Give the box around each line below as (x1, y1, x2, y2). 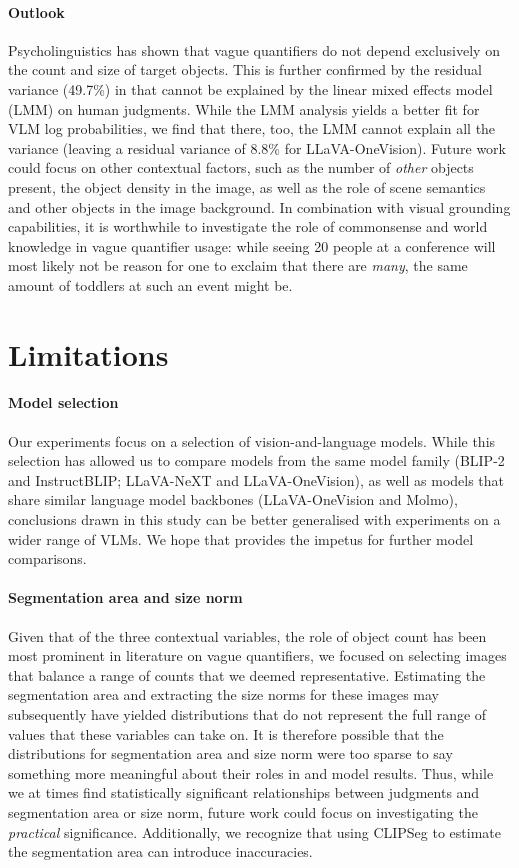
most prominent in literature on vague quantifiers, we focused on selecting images (8, 645, 507, 666)
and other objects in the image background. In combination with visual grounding (8, 196, 511, 217)
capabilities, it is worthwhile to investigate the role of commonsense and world (8, 216, 488, 237)
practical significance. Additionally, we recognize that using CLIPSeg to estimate (8, 821, 502, 842)
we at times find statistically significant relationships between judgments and (8, 782, 480, 803)
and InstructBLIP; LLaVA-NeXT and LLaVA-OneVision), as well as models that (8, 469, 505, 490)
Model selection (8, 392, 119, 413)
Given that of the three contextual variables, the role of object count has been (8, 625, 487, 646)
